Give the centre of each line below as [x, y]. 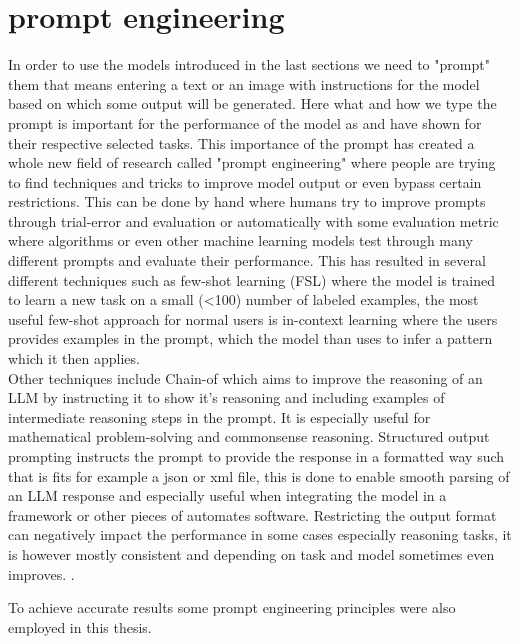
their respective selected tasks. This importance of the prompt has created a [241, 142]
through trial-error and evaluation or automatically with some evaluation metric [253, 220]
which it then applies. [74, 358]
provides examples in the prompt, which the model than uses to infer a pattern [250, 338]
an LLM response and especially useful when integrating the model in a [227, 495]
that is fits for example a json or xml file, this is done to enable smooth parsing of [259, 475]
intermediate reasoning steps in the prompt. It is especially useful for [219, 416]
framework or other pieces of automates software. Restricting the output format [252, 514]
